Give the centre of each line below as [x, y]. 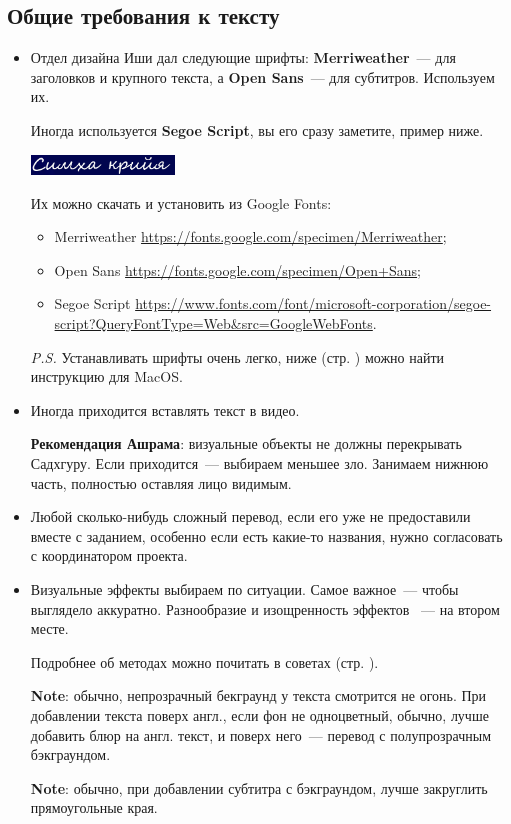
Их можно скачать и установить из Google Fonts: [181, 202]
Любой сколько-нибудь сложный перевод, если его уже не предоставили [250, 516]
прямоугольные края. [94, 807]
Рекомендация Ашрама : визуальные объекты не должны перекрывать [246, 443]
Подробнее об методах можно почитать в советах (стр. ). [204, 661]
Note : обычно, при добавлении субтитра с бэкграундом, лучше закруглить [259, 787]
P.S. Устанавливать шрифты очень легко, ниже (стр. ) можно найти [237, 356]
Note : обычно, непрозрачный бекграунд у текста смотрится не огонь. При [258, 695]
